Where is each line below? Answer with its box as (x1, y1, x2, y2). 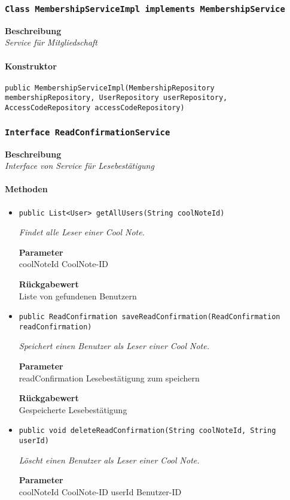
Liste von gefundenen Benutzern (19, 289, 137, 302)
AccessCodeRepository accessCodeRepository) (5, 104, 185, 113)
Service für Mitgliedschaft (5, 36, 97, 49)
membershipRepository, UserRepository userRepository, (5, 93, 228, 102)
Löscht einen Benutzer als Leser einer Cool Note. (19, 453, 200, 466)
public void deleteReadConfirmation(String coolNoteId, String (19, 426, 276, 435)
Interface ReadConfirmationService (5, 127, 170, 137)
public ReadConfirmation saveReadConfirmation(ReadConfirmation (19, 313, 280, 322)
